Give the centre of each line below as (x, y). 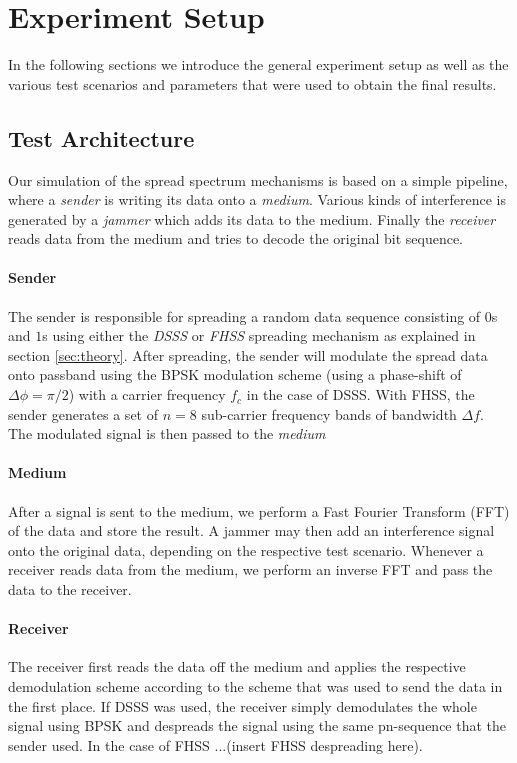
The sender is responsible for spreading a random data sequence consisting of (244, 315)
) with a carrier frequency (147, 394)
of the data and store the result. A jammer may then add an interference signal (251, 530)
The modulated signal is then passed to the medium (167, 433)
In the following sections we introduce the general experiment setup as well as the (258, 64)
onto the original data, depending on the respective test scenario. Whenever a (246, 549)
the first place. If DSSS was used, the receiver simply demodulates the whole (242, 705)
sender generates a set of (83, 413)
